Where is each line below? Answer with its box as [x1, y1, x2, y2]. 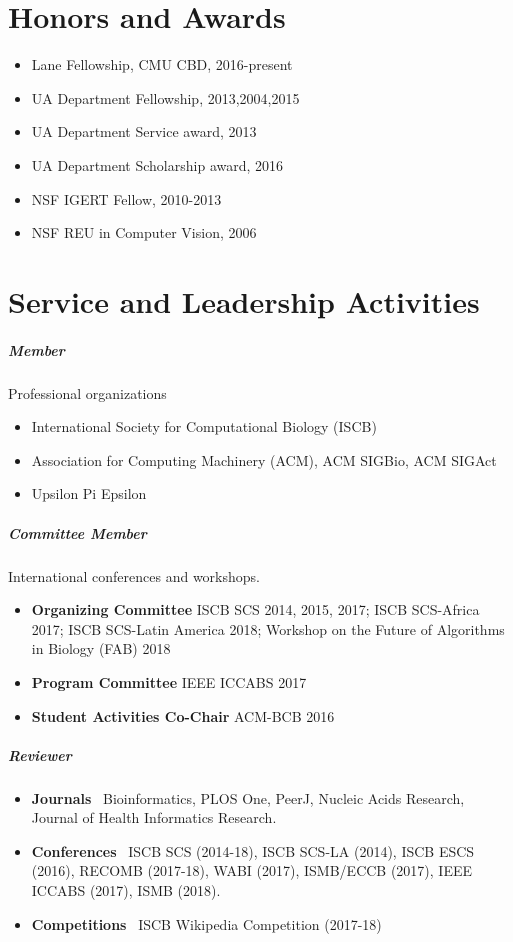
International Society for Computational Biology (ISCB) [31, 416, 377, 437]
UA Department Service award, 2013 [31, 121, 257, 142]
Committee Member [8, 522, 147, 543]
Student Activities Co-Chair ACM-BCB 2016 [31, 705, 335, 726]
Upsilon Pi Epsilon [31, 483, 147, 504]
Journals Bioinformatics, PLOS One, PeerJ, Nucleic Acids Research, [31, 787, 465, 808]
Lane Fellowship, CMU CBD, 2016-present [31, 54, 293, 75]
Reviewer [8, 744, 72, 765]
